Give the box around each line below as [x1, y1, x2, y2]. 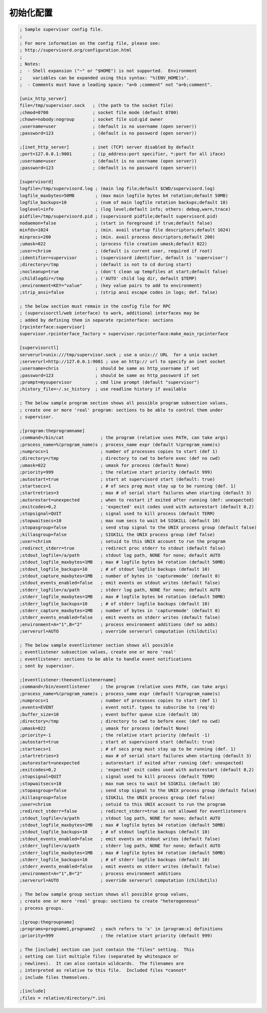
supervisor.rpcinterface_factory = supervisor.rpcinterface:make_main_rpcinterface [19, 331, 228, 337]
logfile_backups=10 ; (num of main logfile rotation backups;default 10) [19, 199, 228, 205]
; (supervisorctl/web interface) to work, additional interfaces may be [19, 310, 200, 316]
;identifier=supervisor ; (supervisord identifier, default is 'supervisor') [19, 255, 228, 261]
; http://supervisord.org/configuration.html [19, 47, 132, 53]
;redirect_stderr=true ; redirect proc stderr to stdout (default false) [19, 545, 226, 551]
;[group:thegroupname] [19, 919, 75, 925]
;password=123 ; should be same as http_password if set [19, 372, 200, 378]
